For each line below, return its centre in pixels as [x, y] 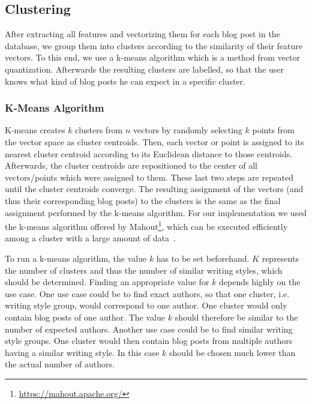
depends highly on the [260, 282]
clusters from [99, 130]
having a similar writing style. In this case [82, 352]
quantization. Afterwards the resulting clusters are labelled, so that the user [145, 69]
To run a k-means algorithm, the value [76, 258]
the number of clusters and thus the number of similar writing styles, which [144, 270]
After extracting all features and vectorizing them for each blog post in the [142, 34]
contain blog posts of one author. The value [85, 317]
